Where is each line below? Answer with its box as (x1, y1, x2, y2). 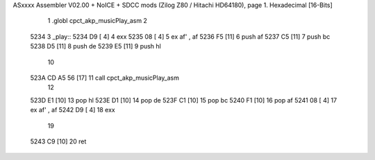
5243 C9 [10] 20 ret (30, 137, 87, 145)
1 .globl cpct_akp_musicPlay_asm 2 (47, 17, 147, 25)
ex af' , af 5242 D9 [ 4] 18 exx (30, 106, 115, 114)
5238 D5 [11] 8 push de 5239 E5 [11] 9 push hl (30, 42, 161, 51)
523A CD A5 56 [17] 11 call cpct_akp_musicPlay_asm (30, 73, 180, 82)
